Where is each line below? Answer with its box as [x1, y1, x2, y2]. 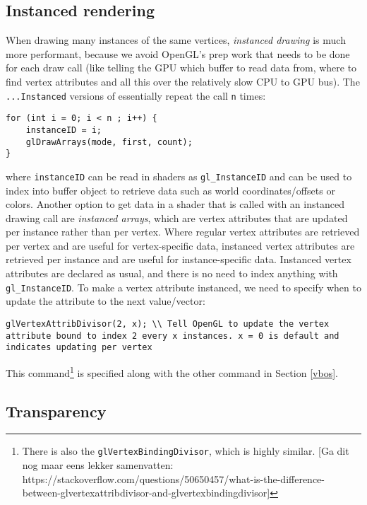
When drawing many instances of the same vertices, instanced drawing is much [6, 33, 346, 47]
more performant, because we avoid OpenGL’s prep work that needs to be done [6, 46, 350, 61]
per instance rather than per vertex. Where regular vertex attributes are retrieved [6, 224, 360, 239]
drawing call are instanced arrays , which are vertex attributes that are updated [6, 210, 348, 225]
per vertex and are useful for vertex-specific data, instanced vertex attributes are [6, 238, 355, 253]
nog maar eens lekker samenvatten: [22, 458, 174, 472]
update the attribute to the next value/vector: [6, 294, 205, 308]
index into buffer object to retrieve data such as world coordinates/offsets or [6, 182, 335, 197]
